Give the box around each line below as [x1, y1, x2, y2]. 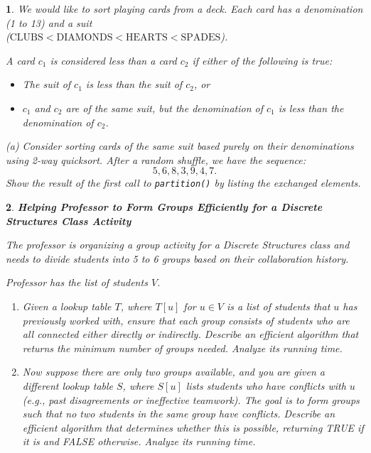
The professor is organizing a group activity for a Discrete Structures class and [6, 237, 350, 252]
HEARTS [126, 33, 168, 43]
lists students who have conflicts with [185, 378, 346, 393]
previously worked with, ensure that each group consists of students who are [22, 312, 350, 327]
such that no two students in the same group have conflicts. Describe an [22, 406, 335, 421]
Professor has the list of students [6, 275, 148, 290]
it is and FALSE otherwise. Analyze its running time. [22, 434, 256, 449]
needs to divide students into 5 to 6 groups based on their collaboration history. [6, 251, 349, 266]
